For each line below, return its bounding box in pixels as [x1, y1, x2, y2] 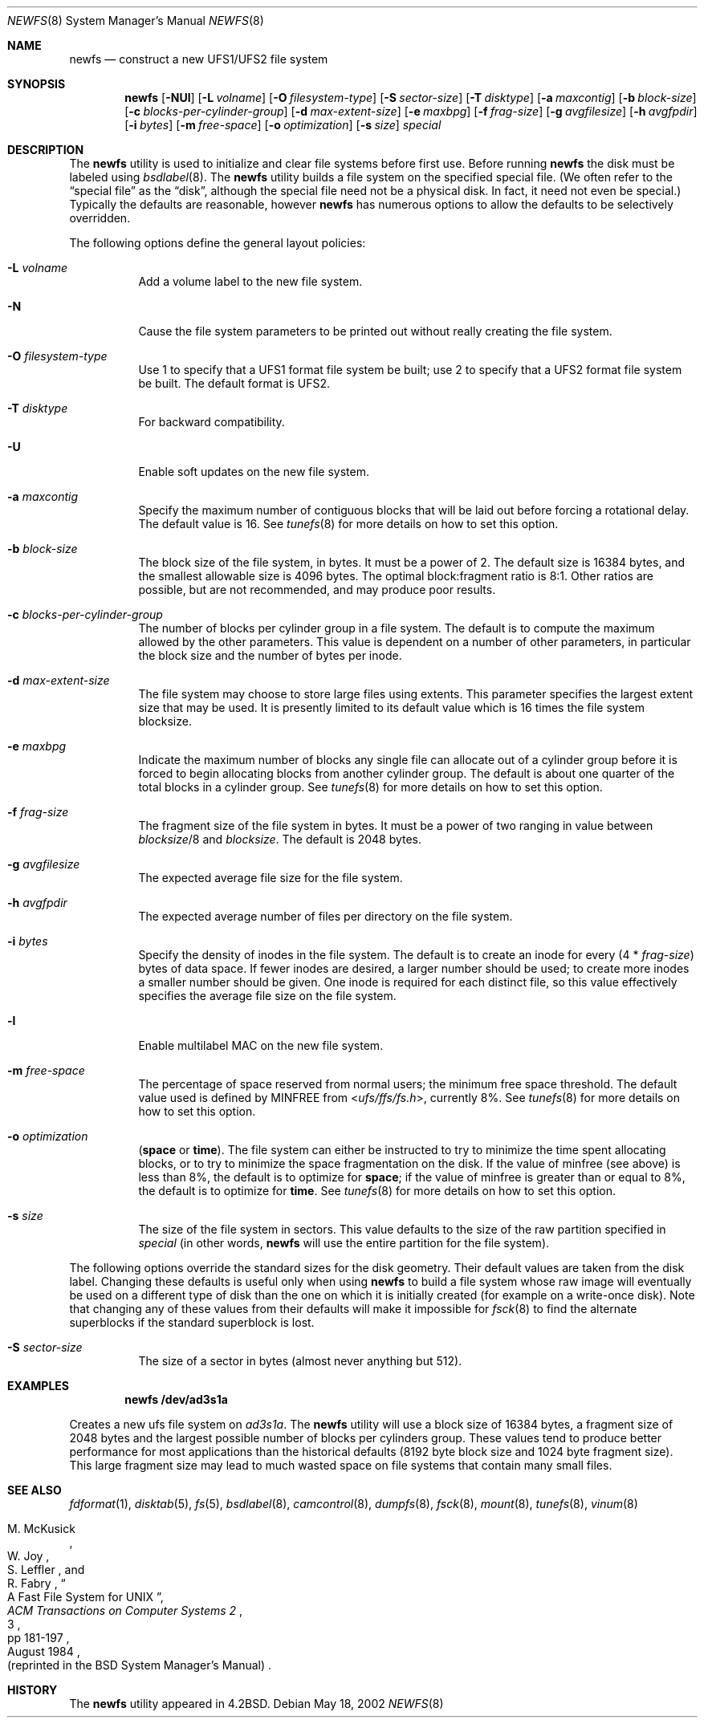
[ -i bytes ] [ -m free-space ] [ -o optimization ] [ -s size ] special [124, 118, 442, 132]
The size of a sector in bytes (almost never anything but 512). [138, 1354, 462, 1368]
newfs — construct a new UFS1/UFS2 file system [69, 52, 328, 66]
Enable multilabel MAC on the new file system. [138, 1039, 384, 1052]
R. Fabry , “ [7, 1576, 66, 1590]
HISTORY [7, 1683, 58, 1697]
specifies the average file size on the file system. [138, 989, 397, 1002]
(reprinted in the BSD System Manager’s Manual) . [7, 1658, 272, 1672]
